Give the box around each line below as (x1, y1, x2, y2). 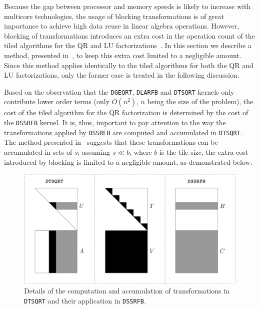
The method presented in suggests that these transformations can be (4, 137, 218, 147)
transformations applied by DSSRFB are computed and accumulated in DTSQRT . (4, 127, 242, 137)
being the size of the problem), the (147, 96, 253, 107)
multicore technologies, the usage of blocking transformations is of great (4, 11, 224, 21)
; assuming (77, 146, 110, 157)
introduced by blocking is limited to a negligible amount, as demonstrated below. (4, 156, 252, 167)
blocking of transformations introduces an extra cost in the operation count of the (4, 30, 255, 41)
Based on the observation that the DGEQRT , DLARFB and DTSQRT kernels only (4, 86, 234, 97)
